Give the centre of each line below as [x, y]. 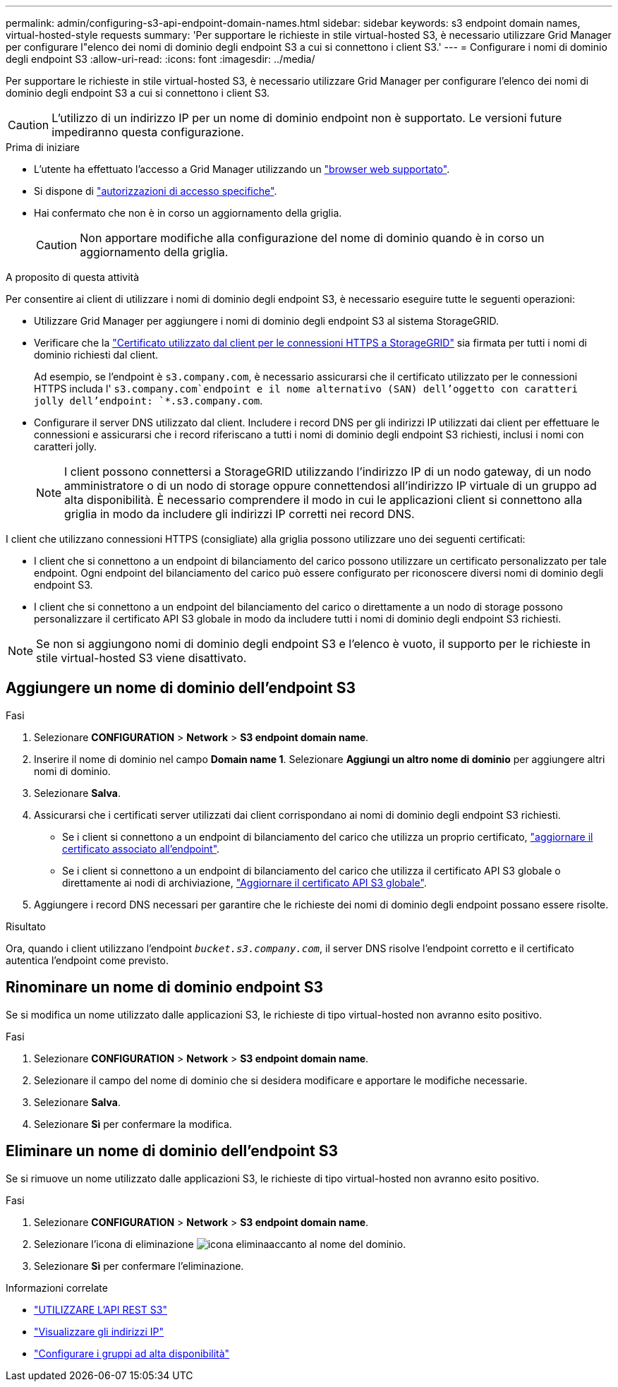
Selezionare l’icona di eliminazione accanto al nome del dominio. [220, 1244]
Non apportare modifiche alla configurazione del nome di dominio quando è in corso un [312, 238]
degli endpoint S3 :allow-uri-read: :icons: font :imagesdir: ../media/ [160, 59]
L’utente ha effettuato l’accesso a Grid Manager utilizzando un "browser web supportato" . [242, 169]
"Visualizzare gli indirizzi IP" [99, 1331]
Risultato [26, 926]
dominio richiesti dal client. [96, 355]
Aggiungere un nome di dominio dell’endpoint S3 [181, 688]
